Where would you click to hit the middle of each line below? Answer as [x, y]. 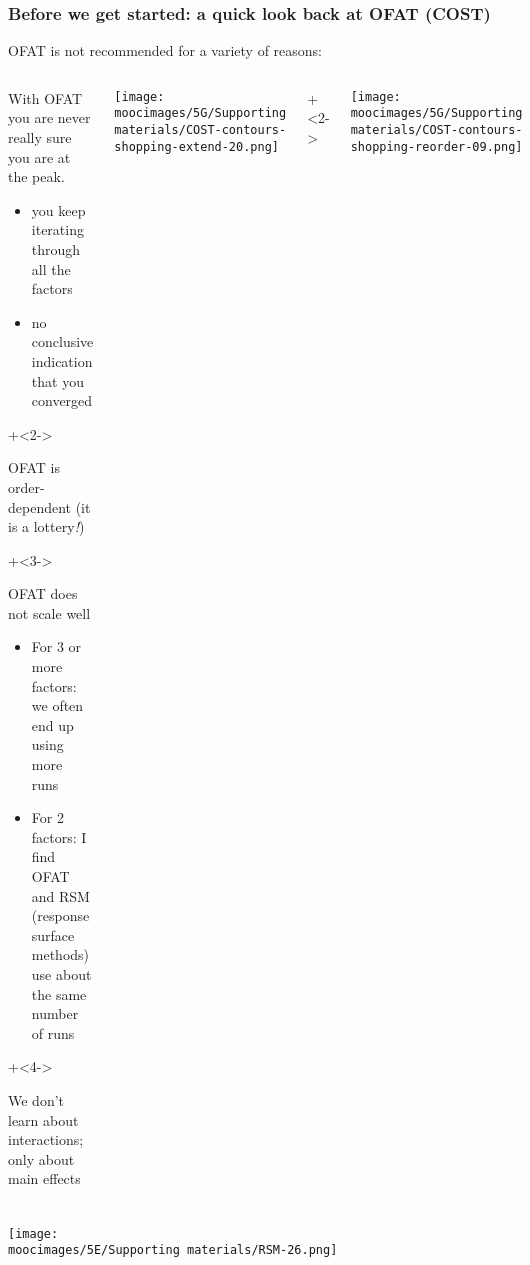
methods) [60, 954]
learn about [43, 1119]
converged [62, 400]
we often [57, 705]
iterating [57, 229]
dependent [40, 506]
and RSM [60, 895]
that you [57, 380]
